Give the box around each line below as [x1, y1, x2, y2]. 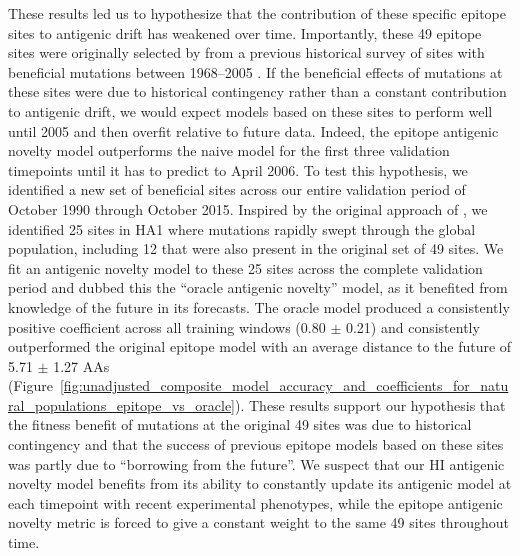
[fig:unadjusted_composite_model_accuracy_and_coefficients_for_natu [59, 375, 509, 396]
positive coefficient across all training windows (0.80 [8, 316, 326, 337]
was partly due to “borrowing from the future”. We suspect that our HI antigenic [8, 453, 505, 474]
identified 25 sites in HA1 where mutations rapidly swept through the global [8, 218, 476, 239]
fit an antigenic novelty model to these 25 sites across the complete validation [8, 257, 483, 278]
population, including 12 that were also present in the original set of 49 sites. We [8, 238, 504, 259]
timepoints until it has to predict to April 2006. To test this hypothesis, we [8, 159, 468, 180]
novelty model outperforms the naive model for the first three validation [8, 140, 450, 161]
